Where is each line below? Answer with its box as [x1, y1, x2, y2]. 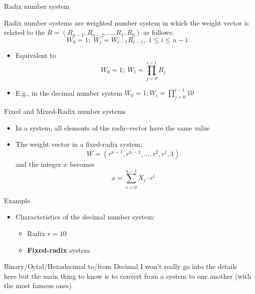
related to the [4, 27, 45, 37]
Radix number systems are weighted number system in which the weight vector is [4, 17, 249, 27]
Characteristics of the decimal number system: [15, 212, 155, 222]
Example [4, 195, 30, 205]
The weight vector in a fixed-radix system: [15, 139, 143, 149]
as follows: [143, 27, 174, 37]
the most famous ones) [4, 280, 72, 291]
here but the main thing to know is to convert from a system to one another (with [4, 270, 251, 281]
